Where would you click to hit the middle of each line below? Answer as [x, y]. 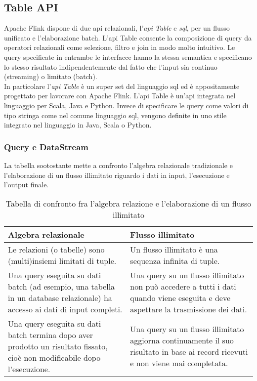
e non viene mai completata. [179, 363]
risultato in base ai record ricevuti [189, 352]
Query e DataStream [46, 147]
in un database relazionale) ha [60, 297]
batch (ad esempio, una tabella [62, 286]
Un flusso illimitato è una [174, 249]
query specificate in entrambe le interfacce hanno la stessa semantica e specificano [128, 57]
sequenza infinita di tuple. [175, 260]
